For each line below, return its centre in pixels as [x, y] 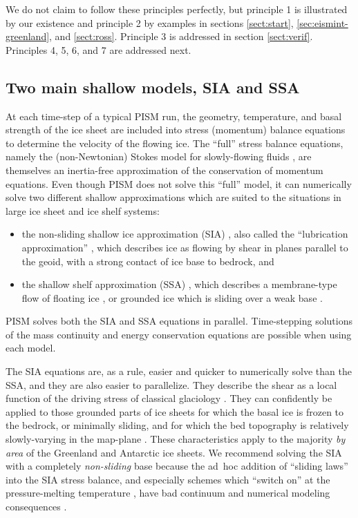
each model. [31, 348]
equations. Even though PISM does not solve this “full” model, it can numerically [179, 183]
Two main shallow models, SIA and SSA [153, 87]
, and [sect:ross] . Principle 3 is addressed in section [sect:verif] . [181, 36]
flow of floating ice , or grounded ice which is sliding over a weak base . [172, 297]
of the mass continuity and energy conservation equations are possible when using [179, 334]
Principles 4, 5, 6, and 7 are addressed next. [98, 49]
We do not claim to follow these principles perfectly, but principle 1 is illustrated [177, 9]
